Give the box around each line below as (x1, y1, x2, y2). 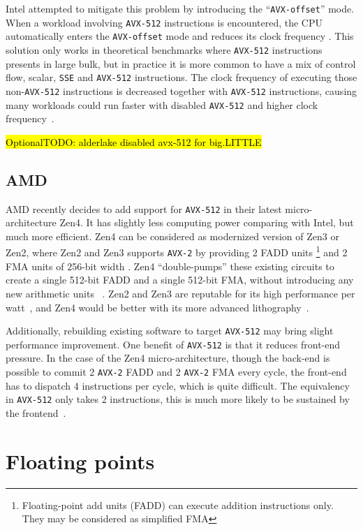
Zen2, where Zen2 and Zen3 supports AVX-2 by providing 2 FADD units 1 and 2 (6, 243, 348, 260)
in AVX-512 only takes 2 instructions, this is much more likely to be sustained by (6, 392, 350, 406)
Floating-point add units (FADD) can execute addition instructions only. (22, 497, 334, 512)
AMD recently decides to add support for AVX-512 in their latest (6, 201, 282, 216)
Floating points (6, 446, 155, 475)
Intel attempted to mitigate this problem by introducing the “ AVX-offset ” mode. (6, 1, 355, 15)
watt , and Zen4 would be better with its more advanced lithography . (6, 300, 309, 314)
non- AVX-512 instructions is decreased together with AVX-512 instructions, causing (6, 83, 357, 98)
